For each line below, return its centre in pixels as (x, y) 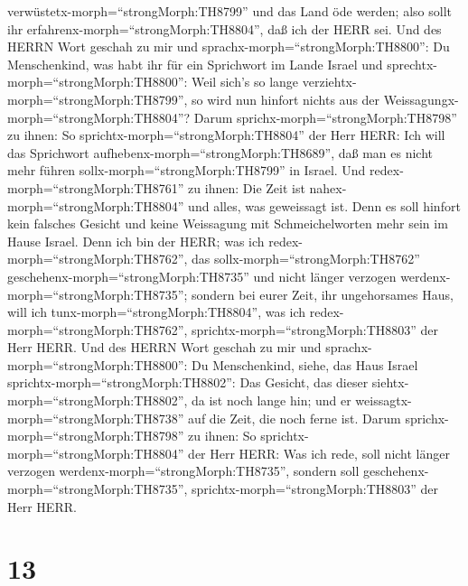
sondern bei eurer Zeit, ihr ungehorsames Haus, (323, 294)
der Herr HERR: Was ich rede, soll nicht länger (319, 453)
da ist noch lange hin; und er (271, 400)
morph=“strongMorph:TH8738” (96, 418)
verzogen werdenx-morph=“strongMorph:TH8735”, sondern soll (183, 471)
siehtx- (390, 382)
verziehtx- (329, 82)
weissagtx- (384, 400)
